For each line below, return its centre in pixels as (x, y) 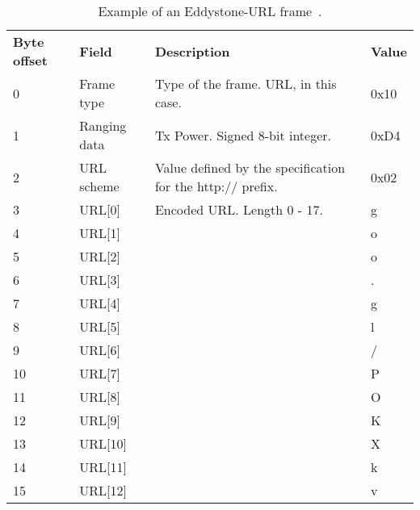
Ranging (103, 125)
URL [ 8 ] (100, 397)
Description (192, 51)
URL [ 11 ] (103, 467)
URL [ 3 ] (100, 280)
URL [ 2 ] (100, 256)
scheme (99, 186)
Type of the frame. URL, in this (246, 84)
